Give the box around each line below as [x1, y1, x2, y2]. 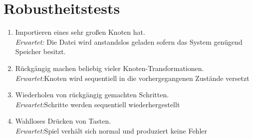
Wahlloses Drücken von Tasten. [15, 116, 111, 126]
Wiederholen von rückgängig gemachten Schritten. [15, 89, 169, 100]
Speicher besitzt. [15, 46, 66, 57]
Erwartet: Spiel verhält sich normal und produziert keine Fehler [15, 125, 207, 136]
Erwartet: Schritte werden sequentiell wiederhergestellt [15, 99, 180, 109]
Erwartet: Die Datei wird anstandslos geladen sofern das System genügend [15, 36, 243, 47]
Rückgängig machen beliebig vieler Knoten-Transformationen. [15, 63, 204, 73]
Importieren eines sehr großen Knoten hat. [15, 27, 145, 37]
